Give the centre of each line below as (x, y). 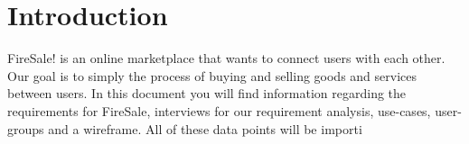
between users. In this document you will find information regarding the (207, 93)
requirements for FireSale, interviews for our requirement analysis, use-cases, (219, 110)
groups (26, 128)
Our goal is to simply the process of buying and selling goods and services (212, 75)
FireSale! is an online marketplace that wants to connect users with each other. (226, 58)
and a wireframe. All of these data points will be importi (205, 128)
